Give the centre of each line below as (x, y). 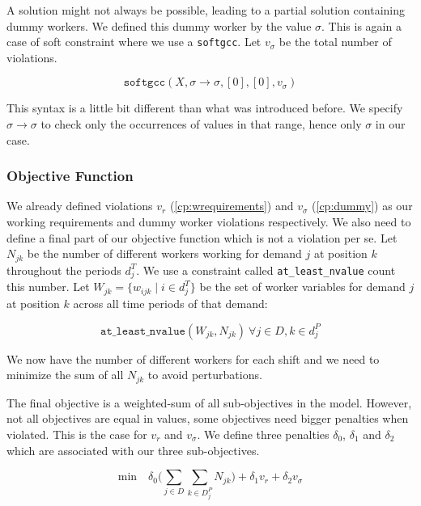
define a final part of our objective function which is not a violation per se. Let (202, 237)
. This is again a (361, 25)
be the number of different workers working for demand (164, 253)
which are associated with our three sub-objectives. (133, 450)
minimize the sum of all (65, 375)
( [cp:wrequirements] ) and (232, 206)
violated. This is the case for (77, 434)
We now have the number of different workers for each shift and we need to (193, 358)
